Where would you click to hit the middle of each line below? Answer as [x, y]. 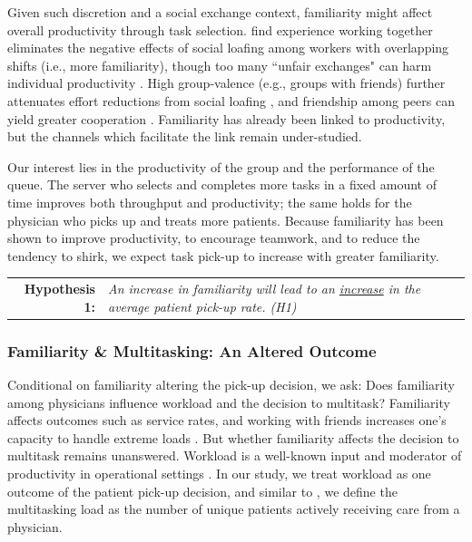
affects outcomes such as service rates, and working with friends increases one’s [227, 420]
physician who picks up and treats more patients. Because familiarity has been [226, 220]
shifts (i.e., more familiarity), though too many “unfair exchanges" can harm [220, 65]
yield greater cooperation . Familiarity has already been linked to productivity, [226, 118]
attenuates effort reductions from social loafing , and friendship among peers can [231, 100]
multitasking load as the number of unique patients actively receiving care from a [234, 509]
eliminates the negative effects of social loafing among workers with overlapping [228, 48]
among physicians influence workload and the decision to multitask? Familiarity [229, 402]
